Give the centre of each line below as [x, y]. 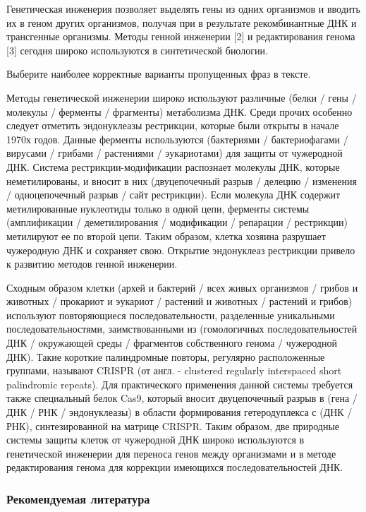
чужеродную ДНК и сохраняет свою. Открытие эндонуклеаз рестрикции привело [181, 250]
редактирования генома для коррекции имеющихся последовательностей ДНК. [175, 467]
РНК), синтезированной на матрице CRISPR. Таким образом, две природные [173, 425]
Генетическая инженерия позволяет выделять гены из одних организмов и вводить [183, 8]
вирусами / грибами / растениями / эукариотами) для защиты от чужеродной [175, 153]
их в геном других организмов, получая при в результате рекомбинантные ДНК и [182, 22]
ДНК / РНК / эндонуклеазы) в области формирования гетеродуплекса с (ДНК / [179, 412]
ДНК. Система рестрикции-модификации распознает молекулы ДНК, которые [173, 166]
